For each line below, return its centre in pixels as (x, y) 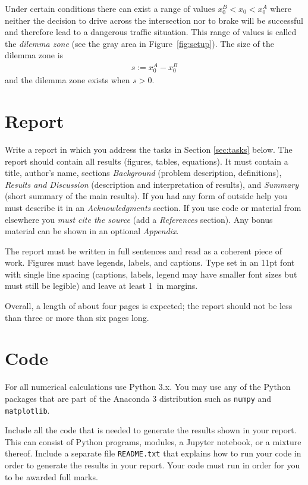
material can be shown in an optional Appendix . (92, 231)
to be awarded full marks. (51, 476)
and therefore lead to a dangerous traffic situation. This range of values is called (151, 32)
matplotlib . (27, 410)
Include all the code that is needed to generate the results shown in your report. (151, 430)
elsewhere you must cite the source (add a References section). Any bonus (139, 219)
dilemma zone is (34, 55)
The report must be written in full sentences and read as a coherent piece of (143, 251)
